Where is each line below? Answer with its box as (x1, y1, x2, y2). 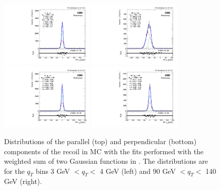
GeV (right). (4, 176, 42, 186)
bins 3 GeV (35, 165, 70, 176)
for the (4, 165, 25, 176)
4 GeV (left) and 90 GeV (100, 165, 176, 176)
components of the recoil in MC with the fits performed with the (4, 146, 204, 156)
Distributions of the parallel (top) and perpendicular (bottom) (4, 136, 197, 146)
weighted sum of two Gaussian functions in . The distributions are (4, 156, 208, 166)
